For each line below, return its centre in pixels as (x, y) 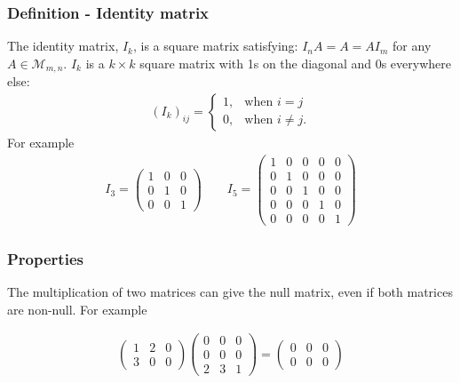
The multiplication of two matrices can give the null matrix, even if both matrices (230, 291)
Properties (45, 258)
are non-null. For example (77, 309)
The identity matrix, (63, 46)
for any (412, 46)
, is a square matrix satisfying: (216, 46)
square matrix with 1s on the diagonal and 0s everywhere (295, 63)
